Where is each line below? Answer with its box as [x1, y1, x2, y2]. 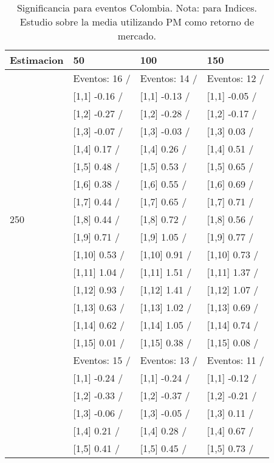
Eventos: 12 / [207, 71, 264, 85]
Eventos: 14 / [140, 71, 197, 85]
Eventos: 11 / [207, 353, 264, 367]
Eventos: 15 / [73, 353, 131, 367]
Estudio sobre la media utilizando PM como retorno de [19, 15, 255, 29]
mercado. [117, 29, 157, 43]
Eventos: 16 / [73, 71, 131, 85]
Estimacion [10, 53, 64, 67]
